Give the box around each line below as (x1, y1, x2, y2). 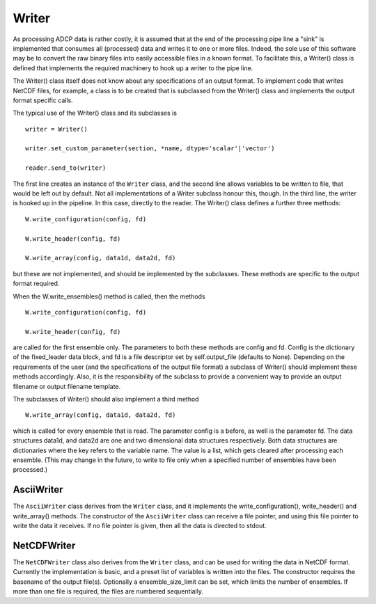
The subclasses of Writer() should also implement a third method (13, 395, 199, 404)
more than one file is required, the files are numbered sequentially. (13, 587, 203, 596)
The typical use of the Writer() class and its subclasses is (13, 109, 178, 118)
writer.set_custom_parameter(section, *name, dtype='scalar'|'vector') (25, 145, 275, 152)
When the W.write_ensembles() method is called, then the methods (13, 292, 205, 301)
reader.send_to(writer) (25, 164, 107, 172)
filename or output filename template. (13, 382, 121, 390)
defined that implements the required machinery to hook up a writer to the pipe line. (13, 63, 253, 72)
